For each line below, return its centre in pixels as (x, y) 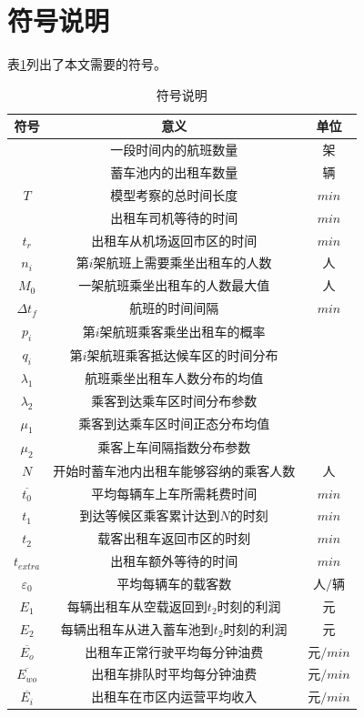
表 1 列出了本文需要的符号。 (87, 64)
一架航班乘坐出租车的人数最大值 (174, 285)
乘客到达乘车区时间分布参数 (174, 400)
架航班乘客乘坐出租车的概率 (182, 331)
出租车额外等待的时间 (174, 561)
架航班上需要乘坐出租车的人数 (182, 263)
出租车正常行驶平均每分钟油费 (174, 651)
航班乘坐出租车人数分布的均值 (174, 378)
